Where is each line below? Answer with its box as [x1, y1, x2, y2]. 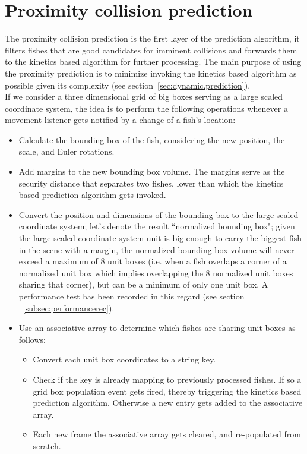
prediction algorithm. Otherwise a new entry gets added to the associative [33, 396, 303, 409]
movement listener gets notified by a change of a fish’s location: [5, 113, 236, 126]
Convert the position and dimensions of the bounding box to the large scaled [18, 208, 299, 220]
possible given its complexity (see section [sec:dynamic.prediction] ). [5, 78, 251, 91]
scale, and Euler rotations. [18, 145, 115, 157]
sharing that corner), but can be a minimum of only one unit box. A [18, 278, 268, 291]
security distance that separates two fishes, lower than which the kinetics [18, 176, 284, 189]
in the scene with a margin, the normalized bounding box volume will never [18, 243, 295, 256]
